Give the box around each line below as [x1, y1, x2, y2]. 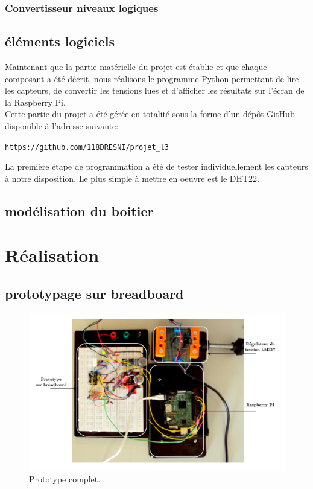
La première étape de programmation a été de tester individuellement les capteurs [5, 160, 308, 173]
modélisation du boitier [5, 201, 154, 220]
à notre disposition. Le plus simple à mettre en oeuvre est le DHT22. [5, 171, 260, 184]
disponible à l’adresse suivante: [5, 120, 119, 132]
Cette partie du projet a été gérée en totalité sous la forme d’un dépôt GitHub [5, 107, 295, 120]
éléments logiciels [5, 32, 115, 51]
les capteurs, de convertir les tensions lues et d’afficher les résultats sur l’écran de [5, 84, 305, 97]
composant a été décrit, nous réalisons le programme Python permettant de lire [5, 72, 299, 85]
